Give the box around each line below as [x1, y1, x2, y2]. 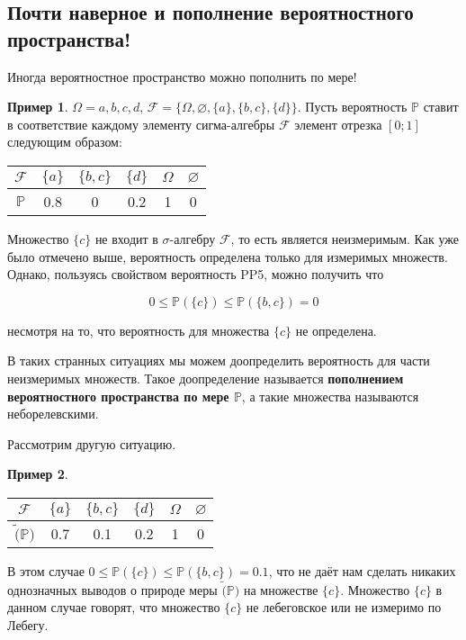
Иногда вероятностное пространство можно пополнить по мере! [7, 67, 357, 86]
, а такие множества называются [241, 386, 419, 405]
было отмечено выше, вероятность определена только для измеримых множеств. [7, 247, 448, 266]
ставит [423, 97, 459, 116]
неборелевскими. [7, 404, 99, 423]
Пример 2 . [7, 464, 68, 483]
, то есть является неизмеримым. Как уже [230, 229, 459, 248]
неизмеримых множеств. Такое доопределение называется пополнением [7, 368, 404, 387]
